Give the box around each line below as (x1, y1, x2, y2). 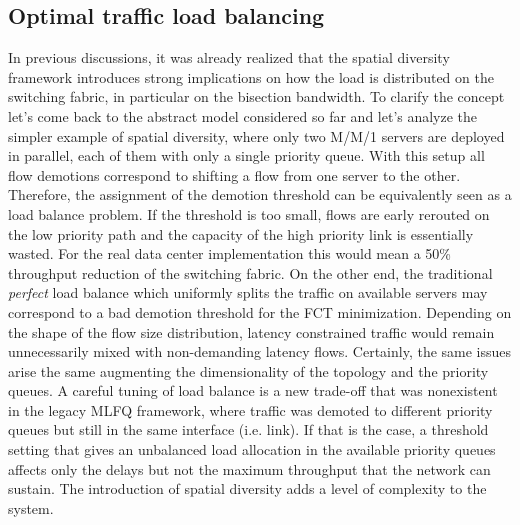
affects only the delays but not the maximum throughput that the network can (8, 458, 491, 479)
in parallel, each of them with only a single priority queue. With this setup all (8, 145, 485, 166)
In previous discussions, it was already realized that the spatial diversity (8, 47, 450, 68)
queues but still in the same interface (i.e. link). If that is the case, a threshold (8, 419, 489, 440)
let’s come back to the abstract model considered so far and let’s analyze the (8, 105, 478, 126)
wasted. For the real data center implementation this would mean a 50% (8, 243, 451, 264)
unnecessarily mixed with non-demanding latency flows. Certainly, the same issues (8, 341, 512, 362)
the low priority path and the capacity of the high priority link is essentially (8, 223, 474, 244)
